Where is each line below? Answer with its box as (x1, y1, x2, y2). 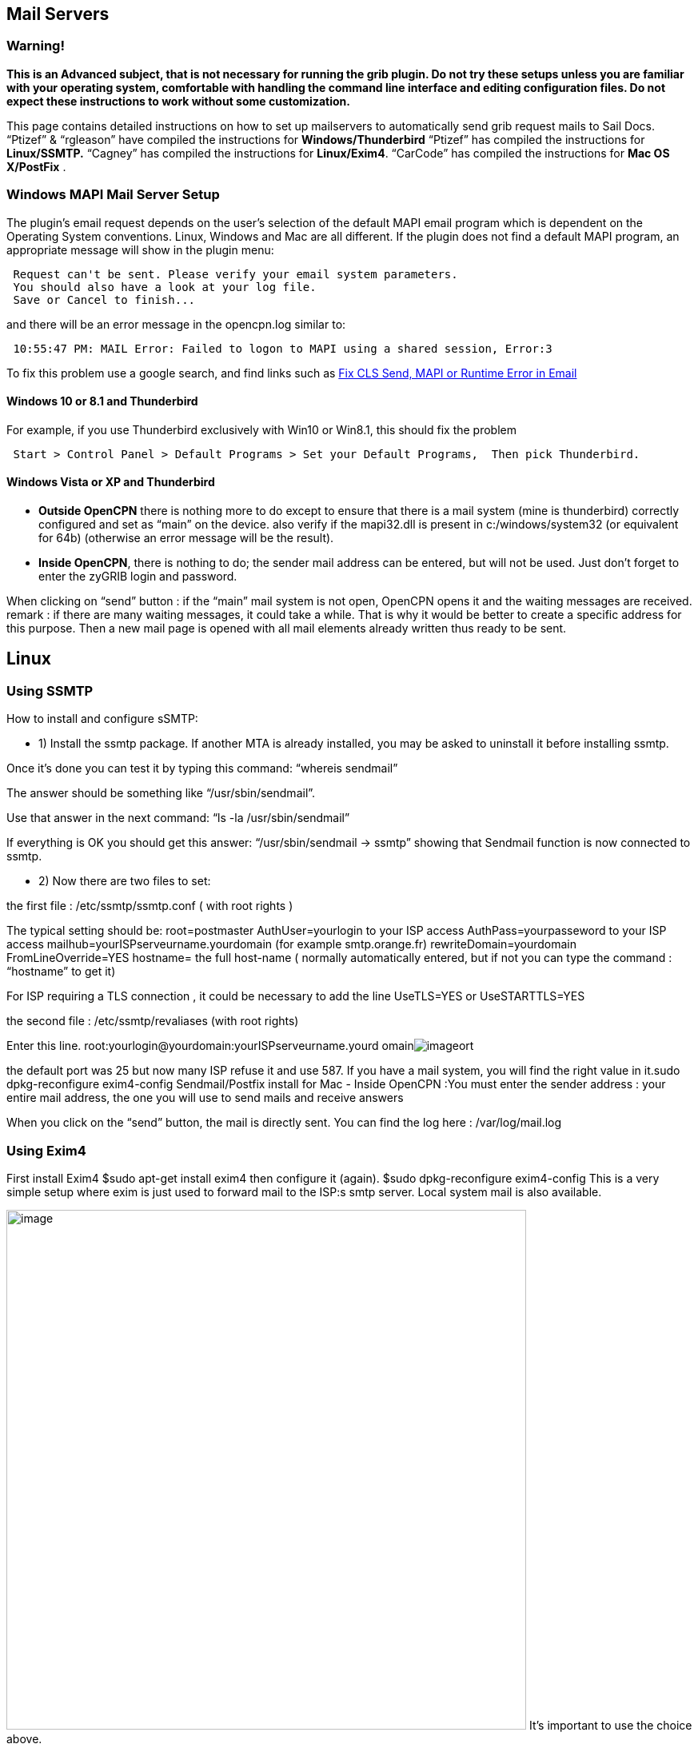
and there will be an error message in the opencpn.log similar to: (6, 317, 346, 331)
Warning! (6, 38, 65, 54)
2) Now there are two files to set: (38, 874, 211, 888)
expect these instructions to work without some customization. (6, 94, 350, 108)
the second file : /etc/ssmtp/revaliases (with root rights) (6, 1014, 299, 1028)
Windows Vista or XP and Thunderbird (6, 475, 215, 489)
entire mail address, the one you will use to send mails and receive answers (6, 1091, 404, 1105)
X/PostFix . (6, 159, 66, 174)
